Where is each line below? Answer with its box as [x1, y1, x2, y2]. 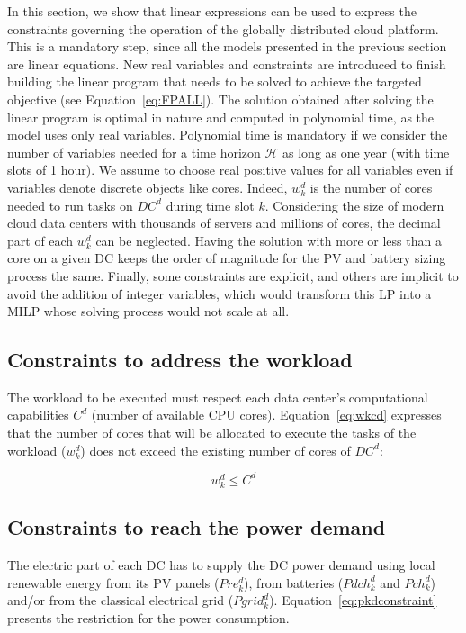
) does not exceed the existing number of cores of [80, 440, 351, 459]
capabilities [7, 405, 69, 424]
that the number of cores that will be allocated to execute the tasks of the [7, 423, 417, 442]
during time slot [166, 195, 255, 214]
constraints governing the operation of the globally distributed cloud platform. [7, 19, 439, 38]
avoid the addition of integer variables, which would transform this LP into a [7, 284, 432, 303]
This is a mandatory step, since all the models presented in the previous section [7, 37, 447, 56]
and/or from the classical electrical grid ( [7, 591, 234, 610]
